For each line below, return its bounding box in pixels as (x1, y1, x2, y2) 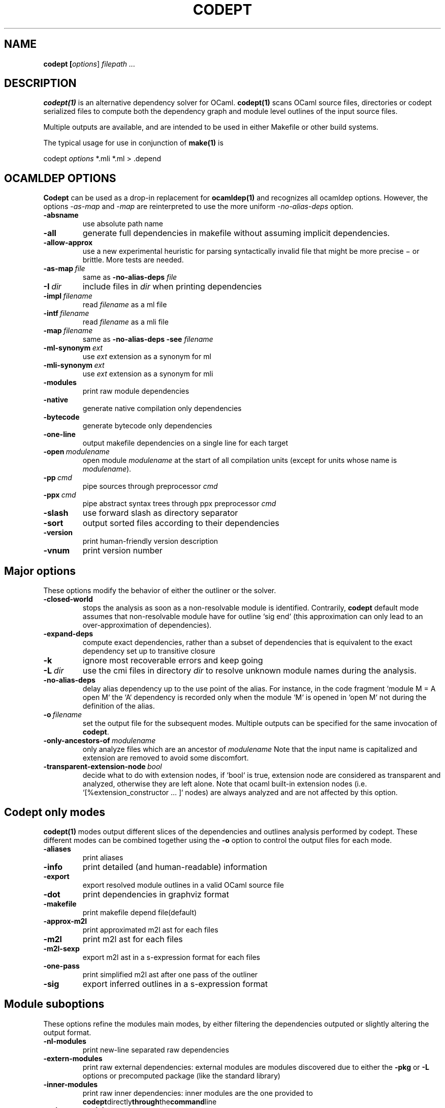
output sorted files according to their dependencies (82, 518, 279, 529)
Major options (4, 564, 76, 577)
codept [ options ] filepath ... (43, 59, 136, 68)
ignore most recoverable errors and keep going (82, 655, 263, 666)
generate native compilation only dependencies (82, 404, 242, 413)
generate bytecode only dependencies (82, 421, 212, 430)
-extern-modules (43, 1054, 103, 1063)
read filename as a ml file (82, 300, 167, 309)
